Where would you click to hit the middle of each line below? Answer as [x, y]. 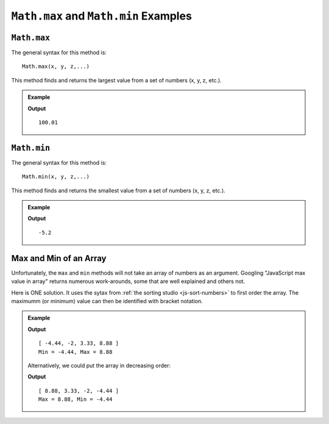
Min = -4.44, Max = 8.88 [76, 352]
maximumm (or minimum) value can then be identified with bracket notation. [107, 301]
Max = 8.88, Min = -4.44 [76, 399]
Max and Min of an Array [59, 258]
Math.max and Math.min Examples [101, 16]
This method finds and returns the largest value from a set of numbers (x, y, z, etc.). [116, 80]
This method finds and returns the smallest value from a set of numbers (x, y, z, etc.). [118, 190]
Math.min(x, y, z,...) [56, 177]
